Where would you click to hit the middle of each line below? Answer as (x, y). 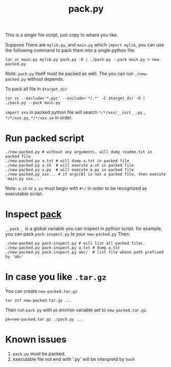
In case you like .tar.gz (56, 277)
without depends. (46, 79)
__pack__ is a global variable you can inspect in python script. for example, (84, 228)
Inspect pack (34, 214)
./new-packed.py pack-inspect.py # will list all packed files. (75, 243)
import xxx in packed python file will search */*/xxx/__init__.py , (75, 112)
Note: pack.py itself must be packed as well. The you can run (70, 74)
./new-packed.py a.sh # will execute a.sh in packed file (70, 166)
